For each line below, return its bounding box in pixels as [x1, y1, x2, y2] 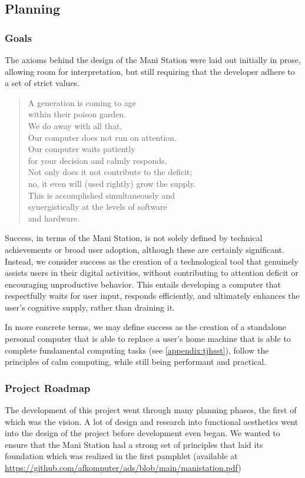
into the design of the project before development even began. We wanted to [5, 427, 280, 439]
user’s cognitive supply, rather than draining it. [5, 301, 175, 313]
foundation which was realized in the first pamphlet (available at [5, 450, 238, 462]
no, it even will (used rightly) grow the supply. [28, 177, 196, 189]
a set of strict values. [5, 77, 80, 89]
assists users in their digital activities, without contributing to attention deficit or [5, 266, 299, 279]
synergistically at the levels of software [28, 200, 167, 213]
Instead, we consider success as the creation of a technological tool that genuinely [5, 255, 299, 267]
